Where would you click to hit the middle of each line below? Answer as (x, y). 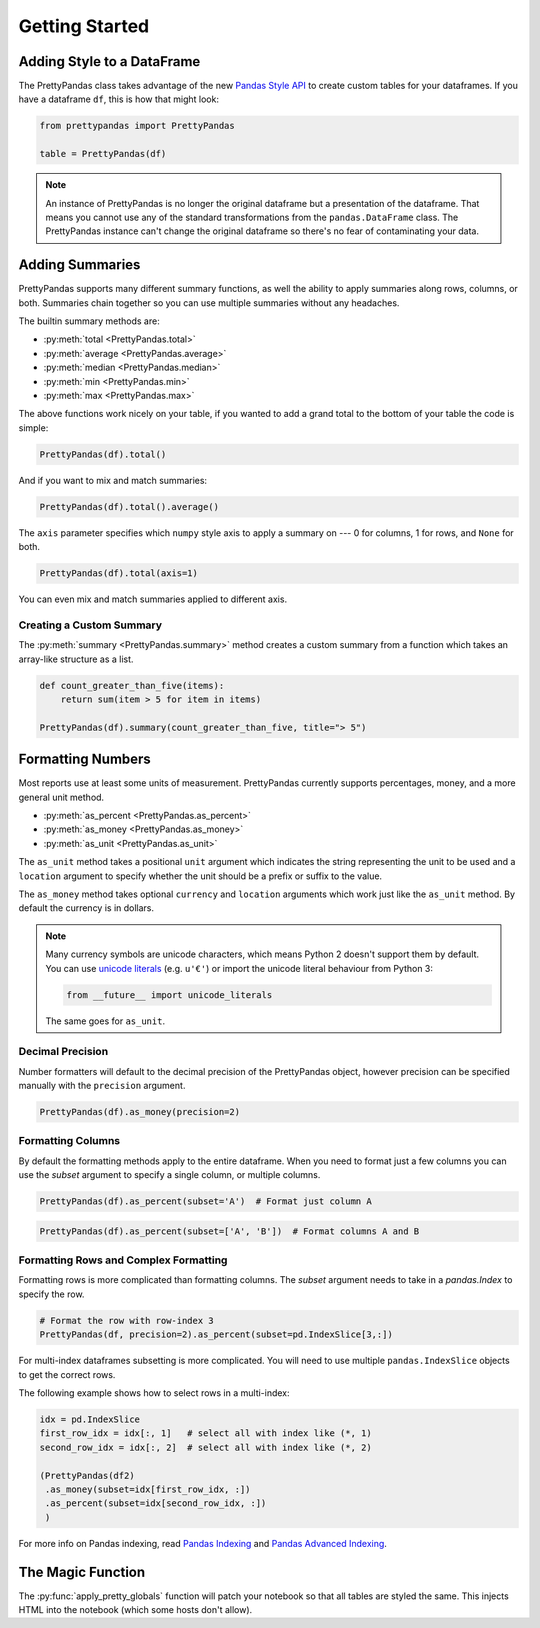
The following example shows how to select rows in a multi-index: (154, 1393)
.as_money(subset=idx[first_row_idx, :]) (148, 1489)
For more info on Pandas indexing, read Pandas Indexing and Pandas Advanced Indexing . (202, 1543)
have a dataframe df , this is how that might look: (119, 99)
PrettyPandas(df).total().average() (129, 506)
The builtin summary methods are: (89, 321)
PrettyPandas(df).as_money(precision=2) (139, 1112)
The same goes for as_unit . (105, 1021)
